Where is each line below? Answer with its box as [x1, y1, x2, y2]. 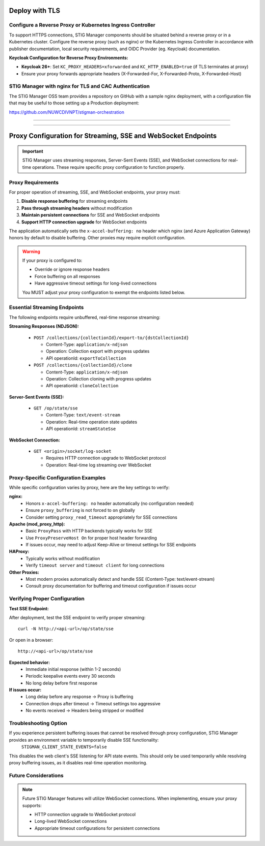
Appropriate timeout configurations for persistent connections [34, 825, 160, 831]
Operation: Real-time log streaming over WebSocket [46, 462, 152, 468]
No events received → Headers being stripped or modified [26, 708, 144, 714]
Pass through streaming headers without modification [21, 205, 132, 211]
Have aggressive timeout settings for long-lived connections [34, 281, 157, 286]
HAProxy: [9, 549, 29, 555]
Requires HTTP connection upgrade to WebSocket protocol [46, 455, 166, 461]
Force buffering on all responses [34, 273, 101, 279]
